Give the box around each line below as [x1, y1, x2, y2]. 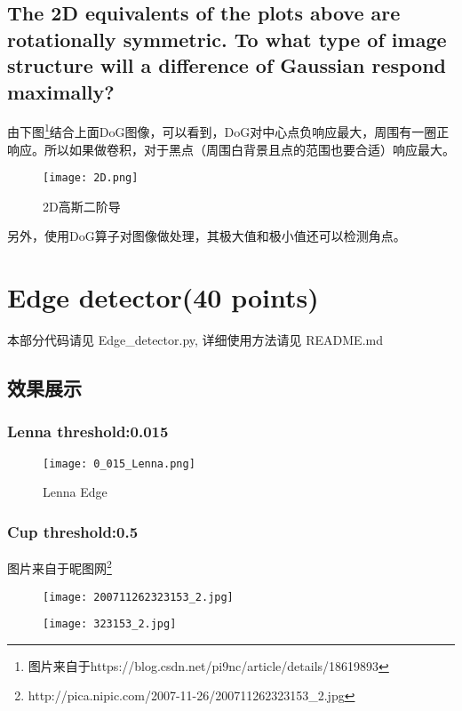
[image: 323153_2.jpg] [43, 618, 177, 631]
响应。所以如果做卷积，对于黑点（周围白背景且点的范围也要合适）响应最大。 [7, 140, 455, 158]
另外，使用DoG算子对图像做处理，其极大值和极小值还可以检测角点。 [7, 227, 406, 245]
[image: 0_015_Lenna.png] [43, 457, 195, 470]
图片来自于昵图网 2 [7, 556, 112, 577]
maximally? [7, 77, 115, 105]
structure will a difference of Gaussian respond [7, 52, 446, 79]
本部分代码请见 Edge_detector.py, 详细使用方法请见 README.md [7, 331, 383, 349]
